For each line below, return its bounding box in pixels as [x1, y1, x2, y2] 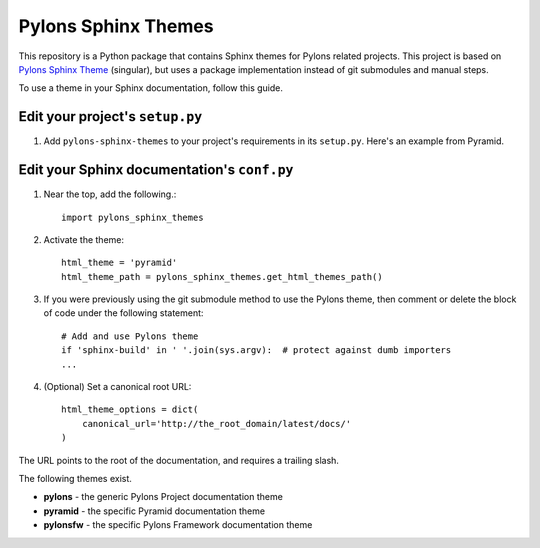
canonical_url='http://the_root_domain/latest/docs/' [81, 418, 352, 429]
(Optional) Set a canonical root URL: [43, 381, 192, 393]
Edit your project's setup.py [18, 108, 203, 125]
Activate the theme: [43, 233, 125, 245]
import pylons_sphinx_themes [61, 211, 204, 223]
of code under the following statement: [43, 307, 204, 319]
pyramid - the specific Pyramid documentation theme [43, 505, 265, 517]
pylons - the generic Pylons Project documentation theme [43, 491, 284, 503]
